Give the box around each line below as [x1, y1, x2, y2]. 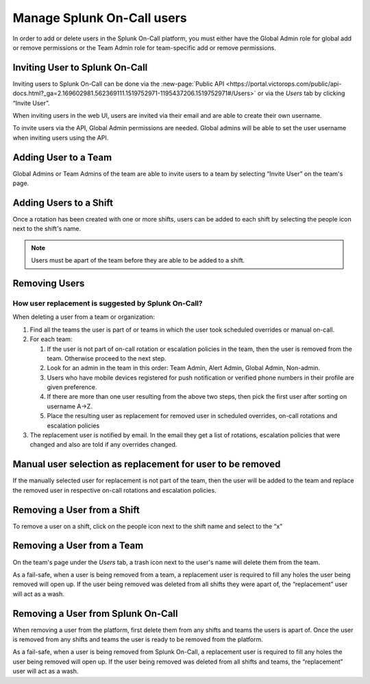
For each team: [29, 335, 73, 343]
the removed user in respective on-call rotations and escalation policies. [12, 486, 217, 494]
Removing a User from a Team [12, 540, 144, 552]
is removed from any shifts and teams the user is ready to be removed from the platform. [12, 635, 263, 644]
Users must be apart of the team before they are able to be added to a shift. [31, 256, 245, 265]
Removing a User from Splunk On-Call [12, 607, 178, 620]
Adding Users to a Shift [12, 197, 113, 208]
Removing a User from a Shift [12, 504, 140, 515]
